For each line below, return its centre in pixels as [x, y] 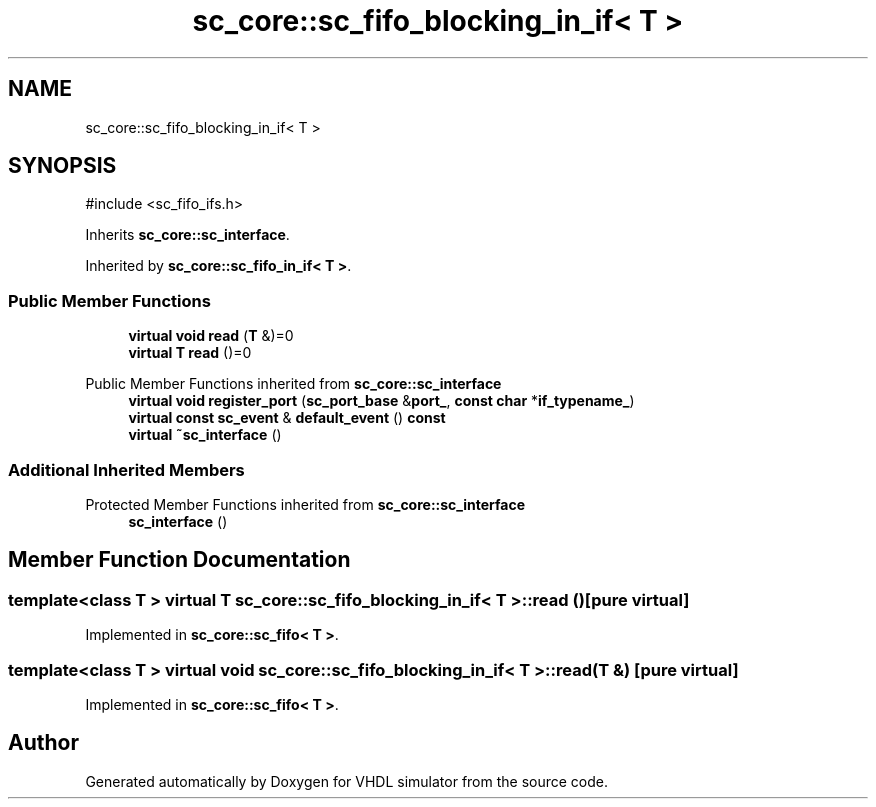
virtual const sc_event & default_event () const [287, 418]
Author [43, 743]
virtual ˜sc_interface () [205, 435]
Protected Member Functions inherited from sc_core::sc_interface [305, 504]
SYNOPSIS [62, 166]
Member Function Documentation [179, 560]
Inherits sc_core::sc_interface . [187, 235]
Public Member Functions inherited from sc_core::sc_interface [293, 384]
